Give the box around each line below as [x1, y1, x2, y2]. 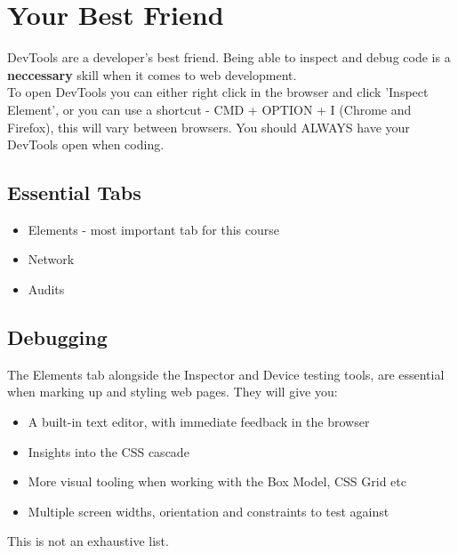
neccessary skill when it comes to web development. [7, 65, 297, 84]
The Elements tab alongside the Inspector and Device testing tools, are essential [7, 365, 445, 383]
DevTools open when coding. [7, 135, 165, 154]
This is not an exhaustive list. [7, 532, 169, 550]
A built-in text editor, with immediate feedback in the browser [28, 413, 370, 431]
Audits [28, 280, 65, 299]
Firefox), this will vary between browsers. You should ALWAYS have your [7, 117, 410, 136]
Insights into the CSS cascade [28, 442, 189, 461]
